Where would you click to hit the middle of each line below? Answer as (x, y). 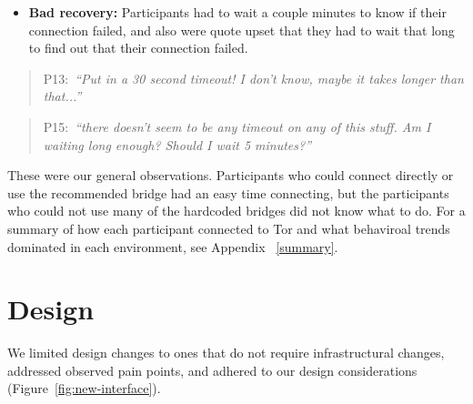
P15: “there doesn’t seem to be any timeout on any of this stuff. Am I (237, 126)
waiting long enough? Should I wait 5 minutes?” (177, 144)
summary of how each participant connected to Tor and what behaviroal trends (229, 228)
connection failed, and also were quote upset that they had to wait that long (242, 30)
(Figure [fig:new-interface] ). (84, 388)
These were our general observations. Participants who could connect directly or (231, 175)
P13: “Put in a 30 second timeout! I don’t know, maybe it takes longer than (253, 78)
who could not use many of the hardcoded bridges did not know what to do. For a (236, 211)
